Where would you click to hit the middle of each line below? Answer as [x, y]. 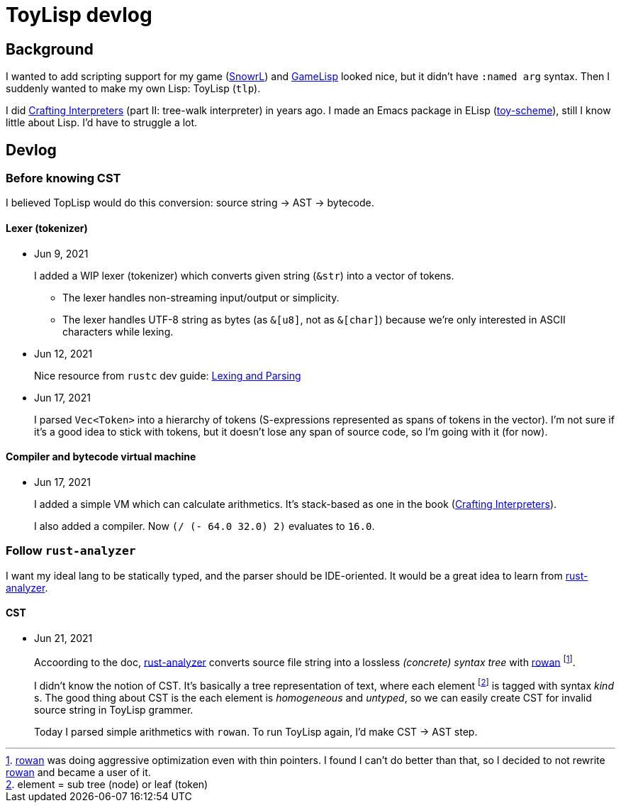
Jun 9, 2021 [61, 253]
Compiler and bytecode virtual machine [101, 457]
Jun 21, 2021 [63, 638]
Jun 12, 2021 [63, 353]
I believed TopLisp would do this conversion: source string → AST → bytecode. [190, 203]
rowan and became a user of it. [78, 773]
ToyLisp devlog [79, 15]
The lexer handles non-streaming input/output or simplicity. [201, 297]
